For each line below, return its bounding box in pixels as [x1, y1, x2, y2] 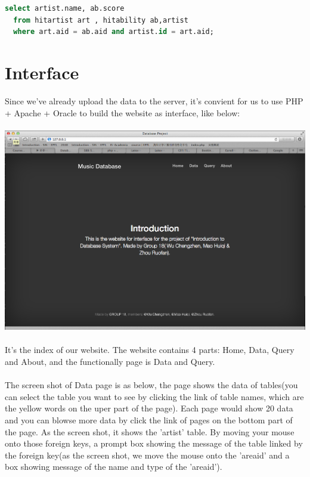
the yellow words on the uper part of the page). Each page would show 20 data [5, 402, 293, 414]
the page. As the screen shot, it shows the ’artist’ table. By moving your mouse [5, 425, 294, 438]
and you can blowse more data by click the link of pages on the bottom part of [5, 413, 293, 426]
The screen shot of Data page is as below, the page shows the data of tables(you [5, 379, 298, 391]
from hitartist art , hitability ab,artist [13, 16, 188, 24]
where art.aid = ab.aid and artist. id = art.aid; [13, 27, 214, 36]
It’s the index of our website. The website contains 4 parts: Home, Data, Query [5, 343, 294, 356]
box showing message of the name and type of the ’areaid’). [5, 460, 222, 473]
